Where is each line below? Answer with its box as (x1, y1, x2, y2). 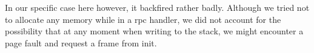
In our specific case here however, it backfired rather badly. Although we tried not (5, 1, 310, 13)
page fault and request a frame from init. (5, 36, 157, 49)
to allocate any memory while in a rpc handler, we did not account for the (5, 13, 281, 25)
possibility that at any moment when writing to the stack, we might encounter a (5, 25, 304, 37)
